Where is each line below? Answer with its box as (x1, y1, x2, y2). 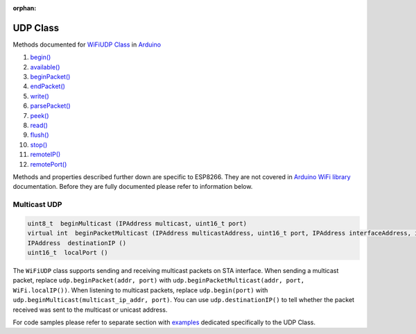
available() (30, 62, 60, 71)
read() (30, 122, 48, 130)
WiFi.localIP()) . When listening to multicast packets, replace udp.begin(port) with (12, 285, 268, 294)
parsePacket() (30, 101, 71, 110)
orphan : (12, 4, 37, 12)
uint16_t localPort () (27, 249, 109, 257)
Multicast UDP (12, 200, 62, 210)
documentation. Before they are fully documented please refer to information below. (12, 183, 253, 191)
